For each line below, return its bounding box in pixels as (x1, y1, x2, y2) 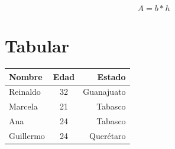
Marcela (9, 100, 38, 112)
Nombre (9, 70, 43, 82)
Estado (97, 70, 126, 82)
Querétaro (89, 130, 126, 141)
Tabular (5, 34, 70, 58)
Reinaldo (9, 85, 41, 98)
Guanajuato (83, 85, 126, 98)
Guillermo (9, 130, 45, 141)
